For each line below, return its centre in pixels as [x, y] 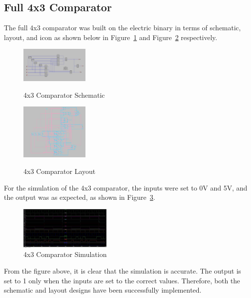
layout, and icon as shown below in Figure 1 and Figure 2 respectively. [111, 37]
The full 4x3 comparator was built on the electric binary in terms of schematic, [122, 28]
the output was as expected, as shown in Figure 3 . [80, 197]
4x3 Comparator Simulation [65, 254]
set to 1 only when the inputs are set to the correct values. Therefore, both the [122, 280]
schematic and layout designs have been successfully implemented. [103, 290]
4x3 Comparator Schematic [64, 95]
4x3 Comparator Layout [60, 171]
